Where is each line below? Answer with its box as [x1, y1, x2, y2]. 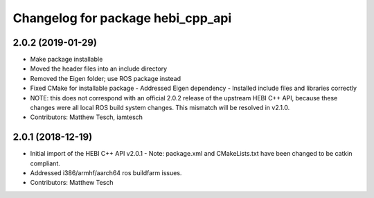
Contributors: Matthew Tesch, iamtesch [30, 113, 143, 121]
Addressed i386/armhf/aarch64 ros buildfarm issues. [30, 169, 182, 177]
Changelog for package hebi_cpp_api [12, 10, 232, 26]
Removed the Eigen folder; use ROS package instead [30, 74, 181, 82]
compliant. [30, 159, 60, 168]
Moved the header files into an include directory [30, 64, 168, 73]
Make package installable [30, 55, 103, 64]
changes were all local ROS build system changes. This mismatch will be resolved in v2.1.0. [30, 104, 290, 112]
